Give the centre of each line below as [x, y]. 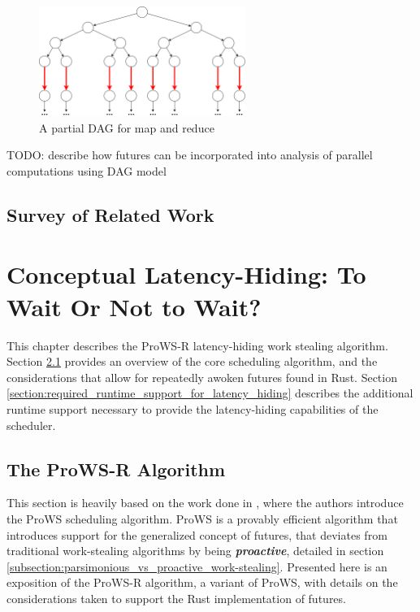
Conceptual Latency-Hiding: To [186, 274]
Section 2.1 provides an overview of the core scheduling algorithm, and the [192, 361]
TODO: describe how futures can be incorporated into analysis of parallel [190, 155]
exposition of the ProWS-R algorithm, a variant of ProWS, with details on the [202, 582]
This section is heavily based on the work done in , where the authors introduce [205, 503]
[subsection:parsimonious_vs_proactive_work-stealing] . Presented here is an [197, 566]
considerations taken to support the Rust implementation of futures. [176, 598]
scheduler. [31, 425]
